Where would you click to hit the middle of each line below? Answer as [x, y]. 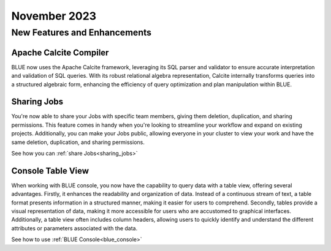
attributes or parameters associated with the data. [74, 228]
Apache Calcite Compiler [60, 52]
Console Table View [50, 170]
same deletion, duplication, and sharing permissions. [78, 142]
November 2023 [54, 16]
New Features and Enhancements [81, 32]
